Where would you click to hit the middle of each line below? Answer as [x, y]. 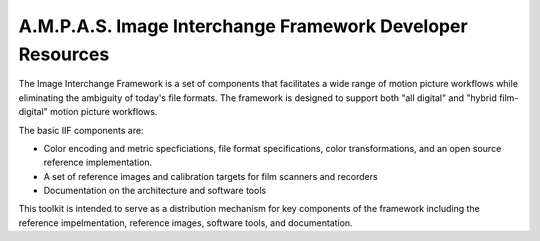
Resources [64, 54]
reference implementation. [98, 162]
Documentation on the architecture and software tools [155, 191]
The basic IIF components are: [81, 130]
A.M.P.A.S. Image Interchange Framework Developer [243, 26]
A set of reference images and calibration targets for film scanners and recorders [211, 176]
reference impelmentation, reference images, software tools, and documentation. [186, 222]
